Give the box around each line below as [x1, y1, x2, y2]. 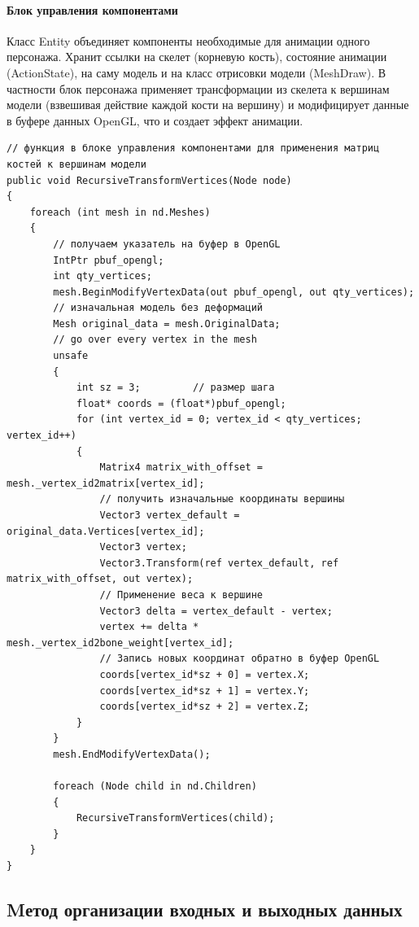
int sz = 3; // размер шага [76, 382, 275, 394]
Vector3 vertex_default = [99, 509, 240, 522]
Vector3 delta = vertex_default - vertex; [99, 605, 333, 617]
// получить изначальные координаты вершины [99, 493, 345, 505]
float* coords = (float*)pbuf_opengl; [76, 397, 286, 409]
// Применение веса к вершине [99, 588, 263, 601]
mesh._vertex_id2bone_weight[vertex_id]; [7, 636, 234, 649]
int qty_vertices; [53, 270, 152, 282]
